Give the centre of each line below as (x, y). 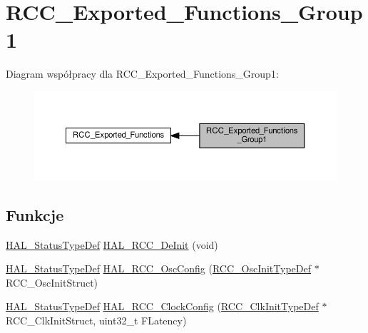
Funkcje (35, 214)
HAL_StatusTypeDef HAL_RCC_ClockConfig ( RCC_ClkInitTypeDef (162, 306)
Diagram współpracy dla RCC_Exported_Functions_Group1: (142, 74)
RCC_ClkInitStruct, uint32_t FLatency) (96, 320)
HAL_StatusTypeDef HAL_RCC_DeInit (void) (112, 244)
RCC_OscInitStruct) (52, 282)
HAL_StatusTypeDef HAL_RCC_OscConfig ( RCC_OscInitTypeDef (159, 268)
